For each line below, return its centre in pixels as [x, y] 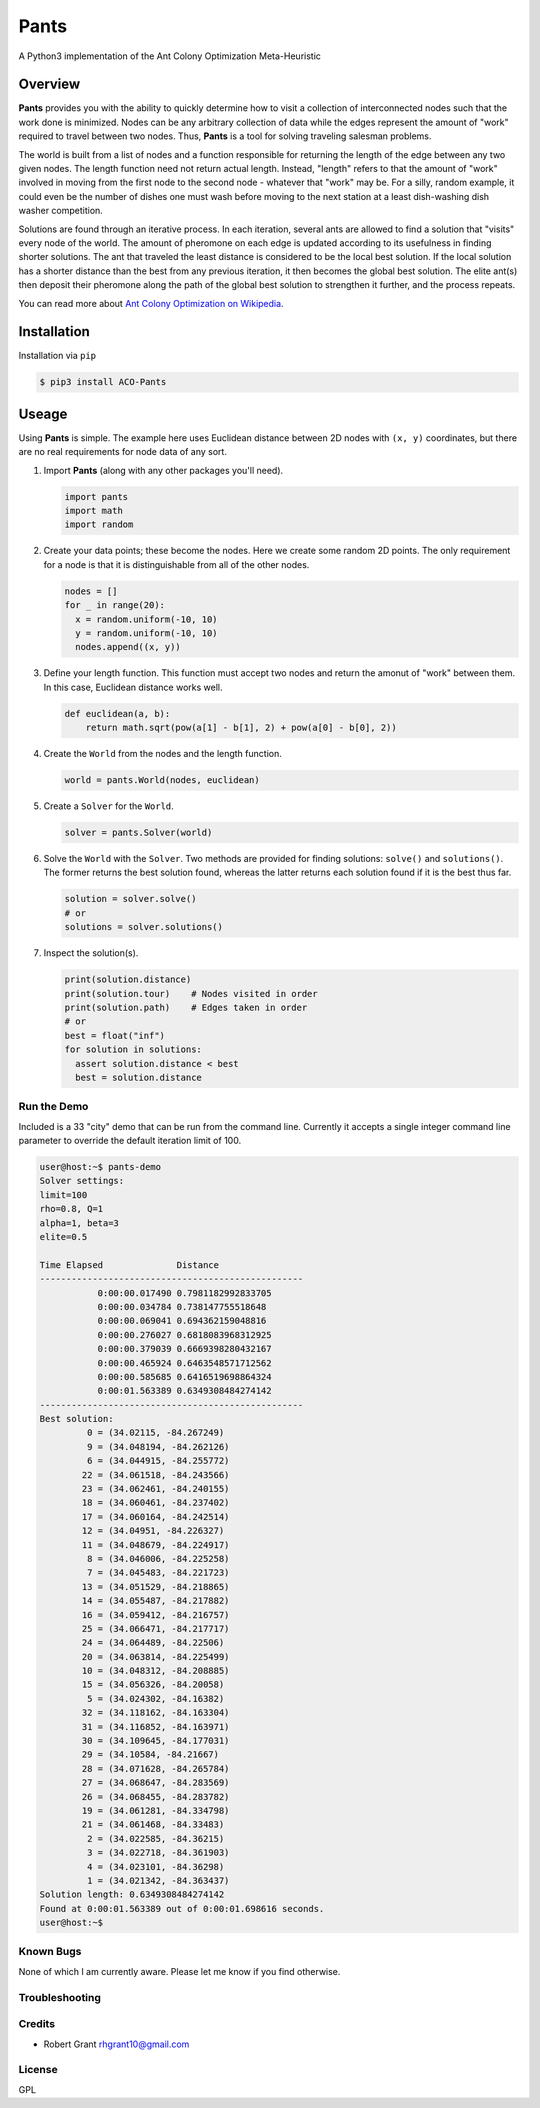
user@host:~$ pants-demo [100, 1167]
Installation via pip [57, 356]
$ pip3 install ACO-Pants [103, 382]
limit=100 [63, 1194]
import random [99, 524]
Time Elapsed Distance [129, 1264]
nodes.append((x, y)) [128, 647]
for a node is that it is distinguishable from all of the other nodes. [176, 564]
